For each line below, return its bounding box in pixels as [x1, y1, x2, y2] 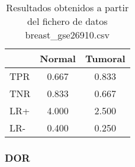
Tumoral [85, 52, 126, 65]
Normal [40, 52, 76, 65]
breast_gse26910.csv [25, 28, 110, 41]
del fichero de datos [27, 14, 108, 28]
